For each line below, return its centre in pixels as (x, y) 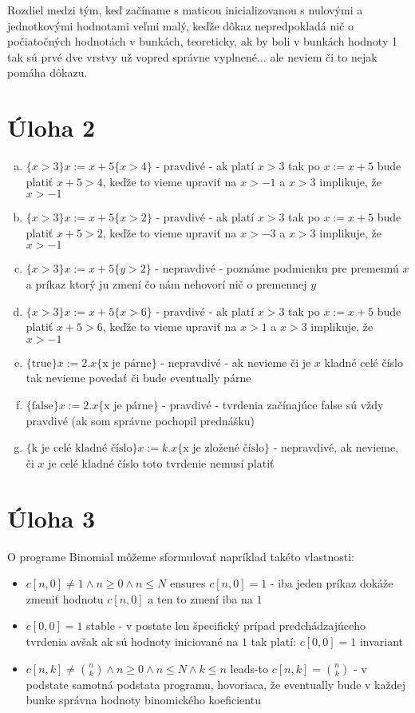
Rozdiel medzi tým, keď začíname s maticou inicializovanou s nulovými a (185, 10)
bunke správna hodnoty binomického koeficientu (143, 700)
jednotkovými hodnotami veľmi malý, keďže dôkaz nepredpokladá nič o (181, 25)
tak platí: (273, 641)
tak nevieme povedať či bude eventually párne (138, 378)
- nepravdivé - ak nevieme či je (236, 362)
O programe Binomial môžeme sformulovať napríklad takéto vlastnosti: (181, 556)
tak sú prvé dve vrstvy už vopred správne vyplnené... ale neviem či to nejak (192, 56)
